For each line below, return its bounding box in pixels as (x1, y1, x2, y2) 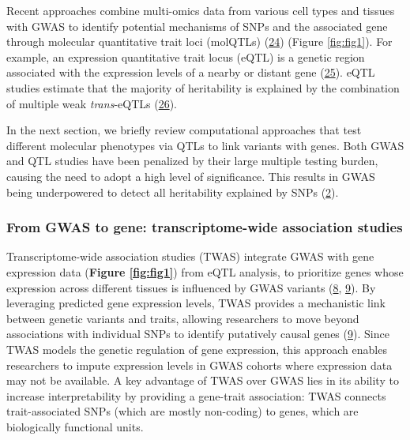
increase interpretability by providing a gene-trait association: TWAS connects (6, 387, 386, 404)
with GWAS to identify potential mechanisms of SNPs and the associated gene (6, 17, 388, 34)
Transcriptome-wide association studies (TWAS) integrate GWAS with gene (6, 248, 374, 265)
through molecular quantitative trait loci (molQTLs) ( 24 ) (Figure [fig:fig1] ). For (6, 33, 393, 50)
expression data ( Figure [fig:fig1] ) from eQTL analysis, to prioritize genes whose (6, 263, 404, 280)
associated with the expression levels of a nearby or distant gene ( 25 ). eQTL (6, 64, 375, 81)
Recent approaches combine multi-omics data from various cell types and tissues (6, 2, 395, 18)
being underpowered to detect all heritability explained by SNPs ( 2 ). (6, 183, 339, 200)
